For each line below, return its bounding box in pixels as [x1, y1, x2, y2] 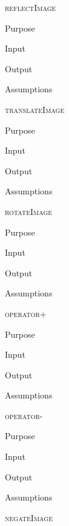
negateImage [5, 511, 53, 524]
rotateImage [5, 205, 53, 217]
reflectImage [5, 1, 56, 13]
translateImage [5, 103, 65, 115]
